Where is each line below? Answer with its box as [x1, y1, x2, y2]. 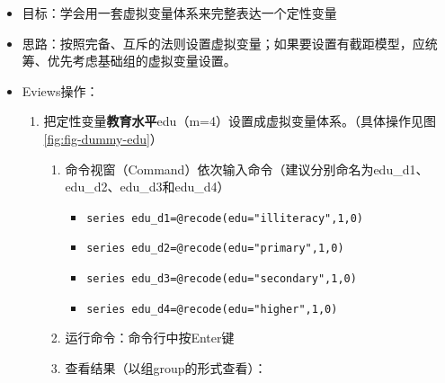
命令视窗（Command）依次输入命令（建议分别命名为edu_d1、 [65, 159, 429, 178]
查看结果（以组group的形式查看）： [65, 358, 267, 377]
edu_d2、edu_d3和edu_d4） [65, 177, 230, 196]
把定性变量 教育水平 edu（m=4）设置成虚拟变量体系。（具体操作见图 [43, 111, 436, 130]
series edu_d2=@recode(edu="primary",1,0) [86, 242, 344, 255]
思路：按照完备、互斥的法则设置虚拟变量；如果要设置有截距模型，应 [22, 33, 425, 52]
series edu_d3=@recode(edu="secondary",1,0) [86, 272, 357, 286]
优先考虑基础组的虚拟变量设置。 [47, 51, 236, 70]
